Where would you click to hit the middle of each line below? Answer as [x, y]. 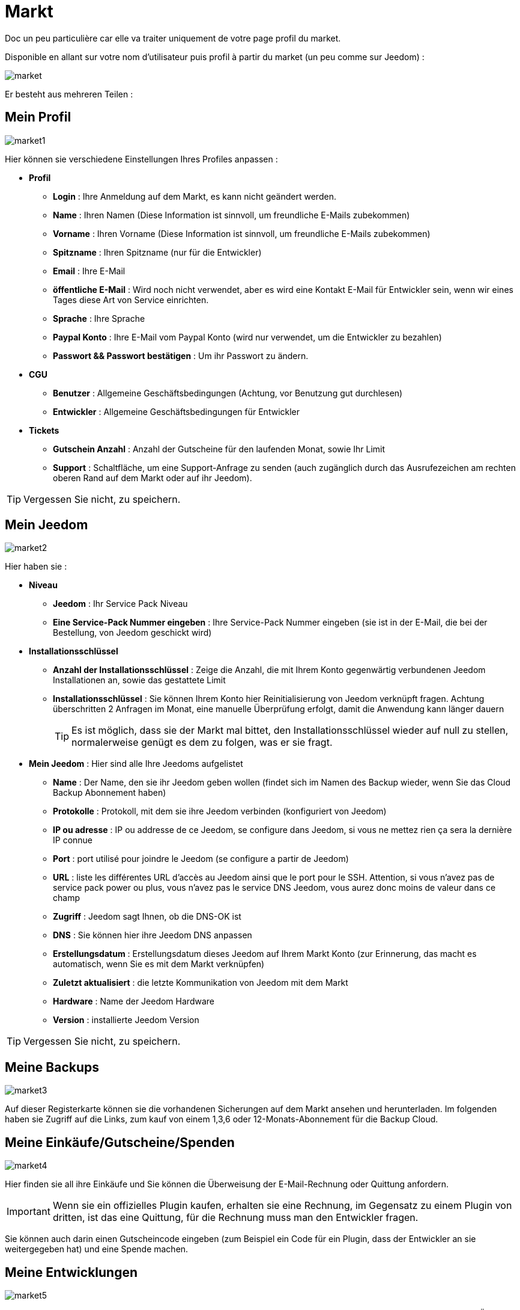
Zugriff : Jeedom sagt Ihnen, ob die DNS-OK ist [147, 917]
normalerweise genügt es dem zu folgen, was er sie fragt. [202, 743]
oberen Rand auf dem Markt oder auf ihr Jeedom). [153, 478]
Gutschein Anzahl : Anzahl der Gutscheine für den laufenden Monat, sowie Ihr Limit [219, 449]
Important [29, 1212]
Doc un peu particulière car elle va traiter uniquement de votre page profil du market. [173, 38]
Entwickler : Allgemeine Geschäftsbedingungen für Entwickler [177, 411]
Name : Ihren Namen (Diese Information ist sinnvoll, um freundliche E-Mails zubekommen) [231, 215]
